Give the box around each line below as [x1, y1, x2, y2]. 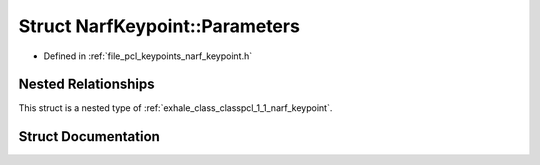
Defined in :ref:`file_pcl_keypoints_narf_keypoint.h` [43, 50, 253, 62]
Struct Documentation [18, 128, 160, 145]
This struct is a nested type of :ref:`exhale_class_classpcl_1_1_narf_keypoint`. [18, 102, 333, 114]
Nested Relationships [18, 76, 155, 93]
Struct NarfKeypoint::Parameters [18, 15, 300, 37]
